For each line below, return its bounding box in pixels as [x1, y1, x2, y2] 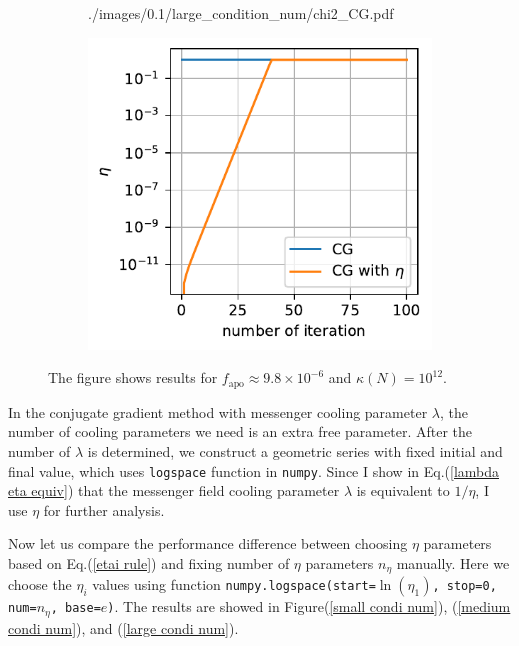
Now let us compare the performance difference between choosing [8, 533, 408, 554]
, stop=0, [432, 579, 497, 594]
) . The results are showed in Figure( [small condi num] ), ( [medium [107, 596, 511, 617]
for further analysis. [43, 499, 165, 520]
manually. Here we [396, 552, 510, 573]
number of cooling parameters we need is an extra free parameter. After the [8, 421, 472, 442]
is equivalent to [356, 480, 450, 501]
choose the [8, 574, 72, 595]
